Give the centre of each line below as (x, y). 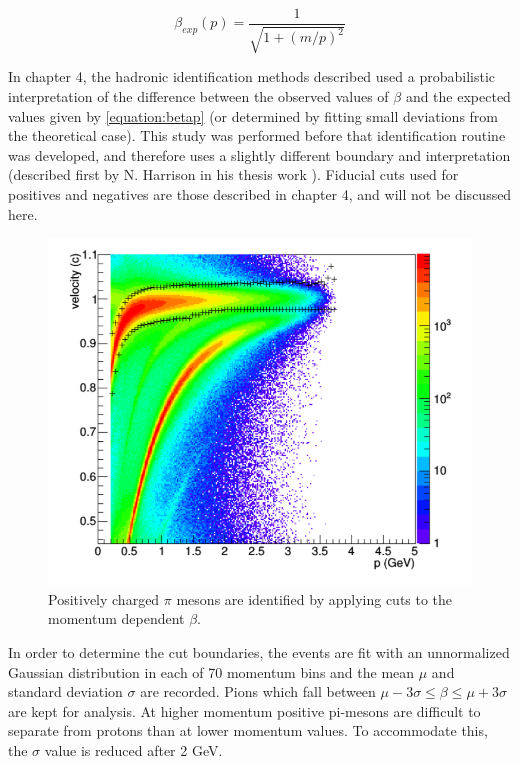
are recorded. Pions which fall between (258, 691)
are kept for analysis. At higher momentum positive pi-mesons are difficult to (244, 710)
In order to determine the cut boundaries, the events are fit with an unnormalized (259, 651)
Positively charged (104, 598)
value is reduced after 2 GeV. (133, 749)
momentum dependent (116, 618)
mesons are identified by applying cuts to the (314, 598)
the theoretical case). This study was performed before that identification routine (257, 135)
